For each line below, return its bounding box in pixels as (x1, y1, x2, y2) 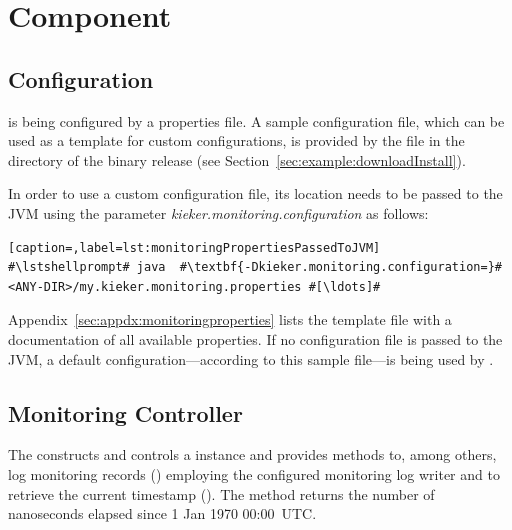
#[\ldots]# (308, 279, 381, 294)
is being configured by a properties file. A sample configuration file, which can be (8, 110, 505, 131)
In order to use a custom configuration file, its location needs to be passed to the (8, 183, 503, 204)
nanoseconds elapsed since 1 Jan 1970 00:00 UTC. (8, 503, 317, 524)
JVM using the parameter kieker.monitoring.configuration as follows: (8, 202, 429, 223)
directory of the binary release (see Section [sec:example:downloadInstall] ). (8, 149, 466, 170)
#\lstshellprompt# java (8, 260, 166, 275)
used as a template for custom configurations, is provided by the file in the (8, 130, 465, 151)
